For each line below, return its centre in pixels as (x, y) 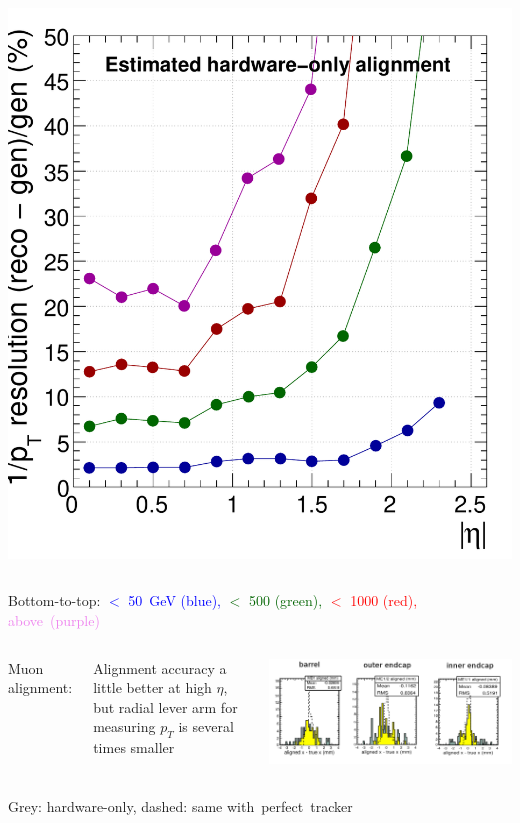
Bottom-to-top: (54, 600)
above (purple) (54, 619)
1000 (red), (384, 600)
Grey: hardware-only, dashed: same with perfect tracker (180, 805)
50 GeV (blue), (175, 600)
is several (206, 726)
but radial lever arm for (165, 706)
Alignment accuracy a (160, 667)
